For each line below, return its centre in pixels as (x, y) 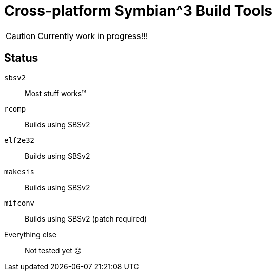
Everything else (30, 234)
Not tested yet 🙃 (53, 250)
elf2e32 (19, 140)
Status (21, 58)
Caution (21, 36)
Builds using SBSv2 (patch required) (86, 218)
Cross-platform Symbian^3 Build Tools (138, 11)
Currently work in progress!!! (93, 36)
